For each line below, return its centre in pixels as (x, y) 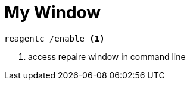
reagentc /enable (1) (54, 38)
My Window (53, 12)
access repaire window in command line (107, 56)
